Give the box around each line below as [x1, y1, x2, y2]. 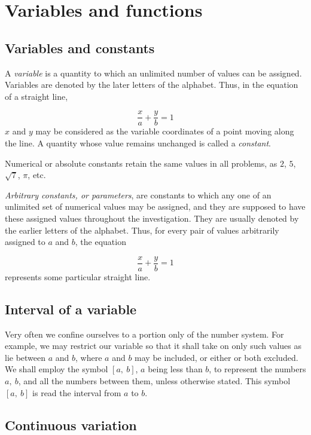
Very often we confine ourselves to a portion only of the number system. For [5, 327, 284, 340]
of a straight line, [5, 90, 68, 102]
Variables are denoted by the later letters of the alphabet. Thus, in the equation [5, 78, 298, 91]
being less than [148, 363, 203, 375]
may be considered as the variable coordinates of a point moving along [35, 125, 294, 137]
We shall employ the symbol [5, 363, 108, 375]
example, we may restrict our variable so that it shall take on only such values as [5, 339, 302, 352]
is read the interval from [32, 386, 121, 399]
